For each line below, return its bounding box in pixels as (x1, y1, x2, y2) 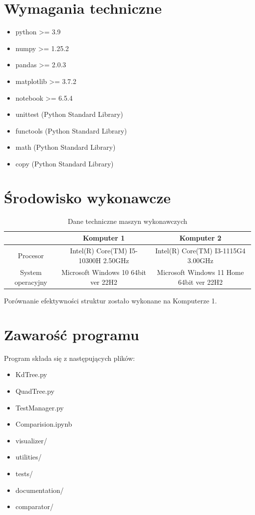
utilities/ (15, 452, 42, 462)
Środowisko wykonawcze (4, 187, 171, 207)
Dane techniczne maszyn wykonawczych (68, 216, 187, 226)
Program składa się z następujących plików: (4, 352, 135, 363)
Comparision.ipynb (15, 419, 72, 429)
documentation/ (15, 485, 64, 495)
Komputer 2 (179, 233, 222, 243)
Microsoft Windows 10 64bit (61, 267, 147, 277)
